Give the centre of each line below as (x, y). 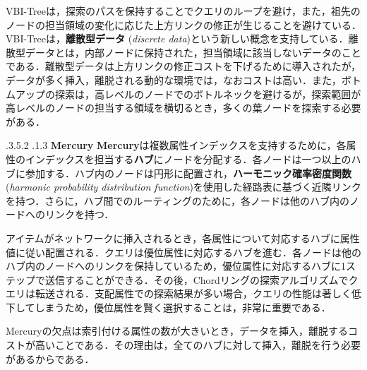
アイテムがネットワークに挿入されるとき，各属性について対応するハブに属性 (183, 238)
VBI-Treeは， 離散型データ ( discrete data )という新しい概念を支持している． (177, 38)
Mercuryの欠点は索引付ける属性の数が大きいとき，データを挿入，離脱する (177, 331)
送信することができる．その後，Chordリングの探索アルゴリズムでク (201, 279)
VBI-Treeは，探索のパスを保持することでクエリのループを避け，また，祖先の (183, 11)
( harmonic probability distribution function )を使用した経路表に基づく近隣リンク (183, 187)
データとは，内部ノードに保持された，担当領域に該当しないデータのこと (193, 52)
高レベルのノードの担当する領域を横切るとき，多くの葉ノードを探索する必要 (183, 108)
